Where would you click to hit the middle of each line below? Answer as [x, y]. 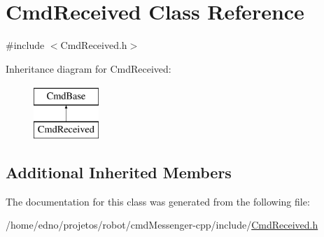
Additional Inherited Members [119, 172]
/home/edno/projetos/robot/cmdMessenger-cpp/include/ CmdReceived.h [162, 225]
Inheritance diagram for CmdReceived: [89, 68]
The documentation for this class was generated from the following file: [158, 201]
